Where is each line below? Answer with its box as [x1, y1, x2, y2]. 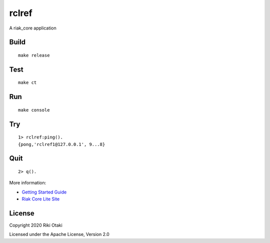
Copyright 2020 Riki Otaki [9, 222, 62, 228]
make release [18, 52, 50, 58]
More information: [9, 180, 46, 186]
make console [18, 107, 50, 112]
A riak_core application [9, 25, 57, 31]
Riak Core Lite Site [21, 196, 60, 202]
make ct [18, 80, 37, 85]
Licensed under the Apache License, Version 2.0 [9, 231, 109, 237]
